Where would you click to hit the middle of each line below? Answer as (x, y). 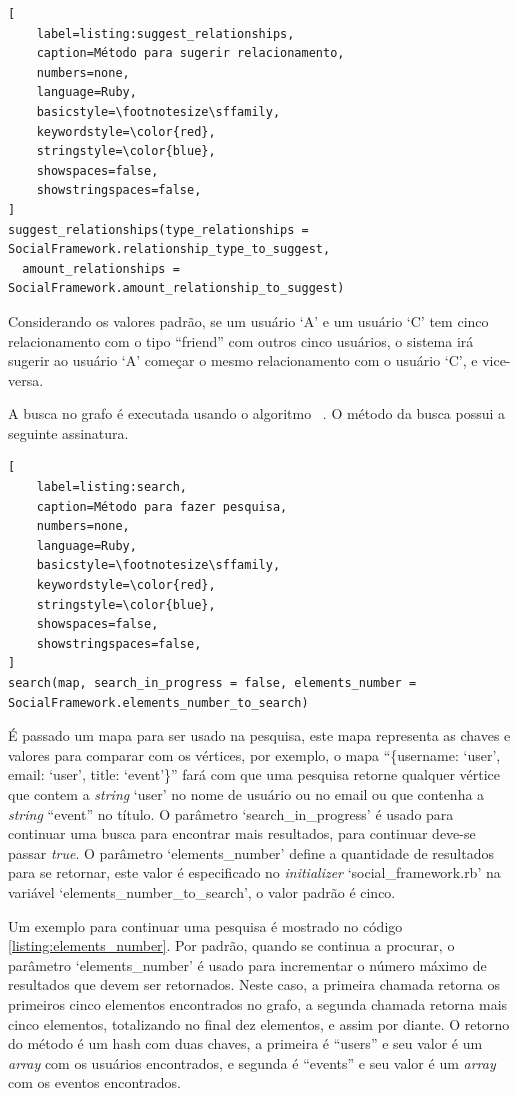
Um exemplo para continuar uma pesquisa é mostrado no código (205, 925)
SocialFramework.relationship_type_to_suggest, (169, 249)
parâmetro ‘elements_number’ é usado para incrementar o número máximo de (247, 964)
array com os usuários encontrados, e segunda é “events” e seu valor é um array (252, 1062)
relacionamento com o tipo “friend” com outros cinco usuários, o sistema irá (241, 340)
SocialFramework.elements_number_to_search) (158, 702)
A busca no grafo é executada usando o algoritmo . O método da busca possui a (257, 413)
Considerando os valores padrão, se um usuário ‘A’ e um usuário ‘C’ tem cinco (248, 320)
